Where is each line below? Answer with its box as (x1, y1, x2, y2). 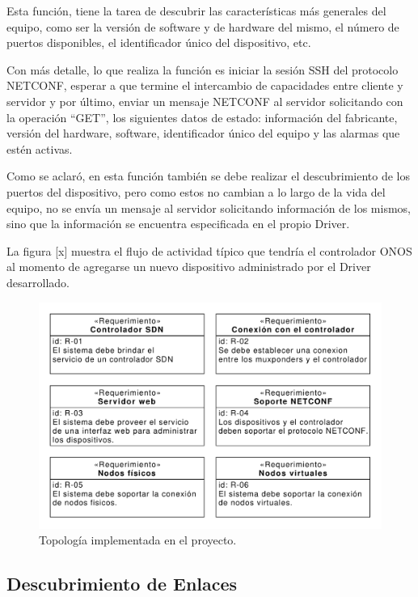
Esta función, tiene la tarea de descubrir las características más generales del (6, 2, 386, 19)
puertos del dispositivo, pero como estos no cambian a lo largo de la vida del (6, 183, 386, 200)
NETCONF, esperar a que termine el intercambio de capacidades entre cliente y (6, 77, 403, 94)
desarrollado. (6, 273, 70, 290)
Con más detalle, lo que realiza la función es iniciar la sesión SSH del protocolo (6, 61, 399, 78)
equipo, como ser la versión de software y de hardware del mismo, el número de (6, 18, 399, 35)
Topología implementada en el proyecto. (39, 531, 237, 548)
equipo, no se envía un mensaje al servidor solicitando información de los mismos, (6, 199, 411, 216)
